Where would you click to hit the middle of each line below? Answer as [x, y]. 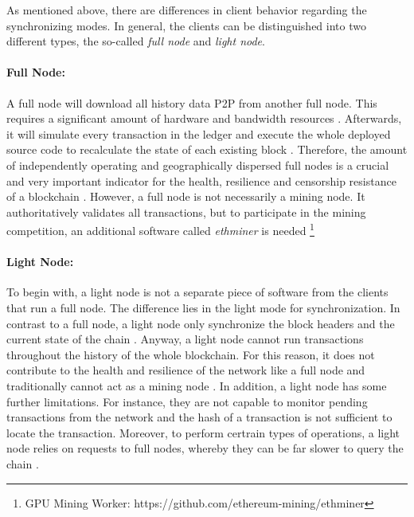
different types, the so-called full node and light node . [136, 41]
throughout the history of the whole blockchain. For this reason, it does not [191, 354]
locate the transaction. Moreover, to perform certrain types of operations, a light [203, 432]
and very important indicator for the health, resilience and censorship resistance [201, 180]
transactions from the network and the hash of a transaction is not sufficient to [199, 417]
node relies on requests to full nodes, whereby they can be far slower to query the [205, 448]
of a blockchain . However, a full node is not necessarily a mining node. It [186, 196]
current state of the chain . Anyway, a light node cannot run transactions [185, 339]
